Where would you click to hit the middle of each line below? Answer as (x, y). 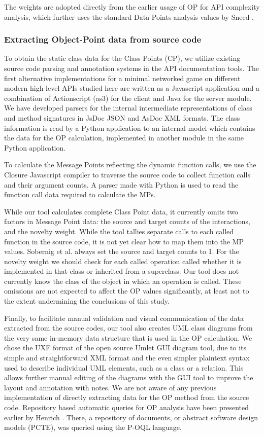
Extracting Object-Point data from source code (103, 39)
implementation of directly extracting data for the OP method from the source (127, 397)
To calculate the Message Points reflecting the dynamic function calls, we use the (130, 165)
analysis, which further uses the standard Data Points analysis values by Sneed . (129, 16)
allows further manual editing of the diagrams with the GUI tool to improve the (129, 377)
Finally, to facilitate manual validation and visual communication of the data (124, 318)
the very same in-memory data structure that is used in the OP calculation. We (128, 337)
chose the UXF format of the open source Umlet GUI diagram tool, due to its (125, 348)
